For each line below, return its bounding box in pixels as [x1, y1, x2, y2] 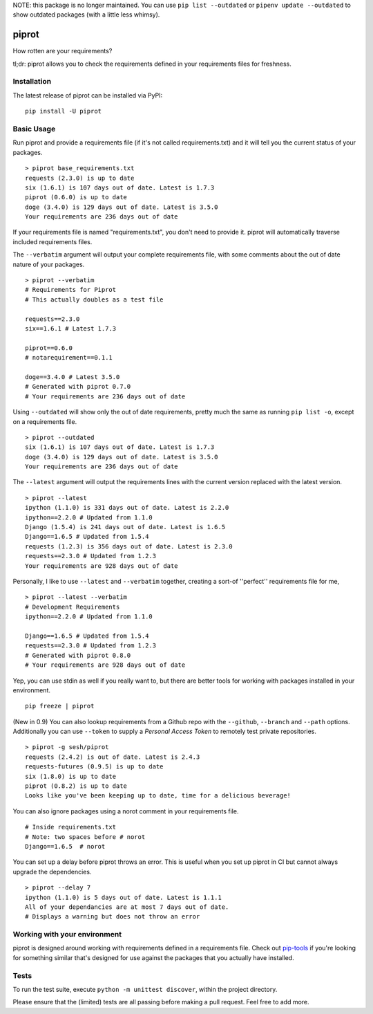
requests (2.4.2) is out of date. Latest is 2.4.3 [25, 753, 200, 761]
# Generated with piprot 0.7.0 [25, 382, 131, 391]
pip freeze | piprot [25, 702, 95, 710]
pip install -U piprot [25, 107, 102, 116]
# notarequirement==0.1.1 [25, 353, 113, 362]
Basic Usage [12, 124, 56, 133]
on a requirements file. [12, 417, 77, 425]
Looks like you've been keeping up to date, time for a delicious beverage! [25, 792, 291, 800]
